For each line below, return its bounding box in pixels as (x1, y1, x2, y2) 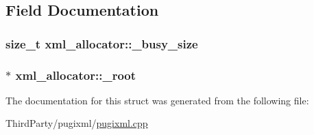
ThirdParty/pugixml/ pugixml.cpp (5, 116, 148, 130)
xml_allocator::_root (15, 66, 136, 83)
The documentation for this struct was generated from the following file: (5, 93, 309, 107)
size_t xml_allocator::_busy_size (5, 35, 198, 52)
